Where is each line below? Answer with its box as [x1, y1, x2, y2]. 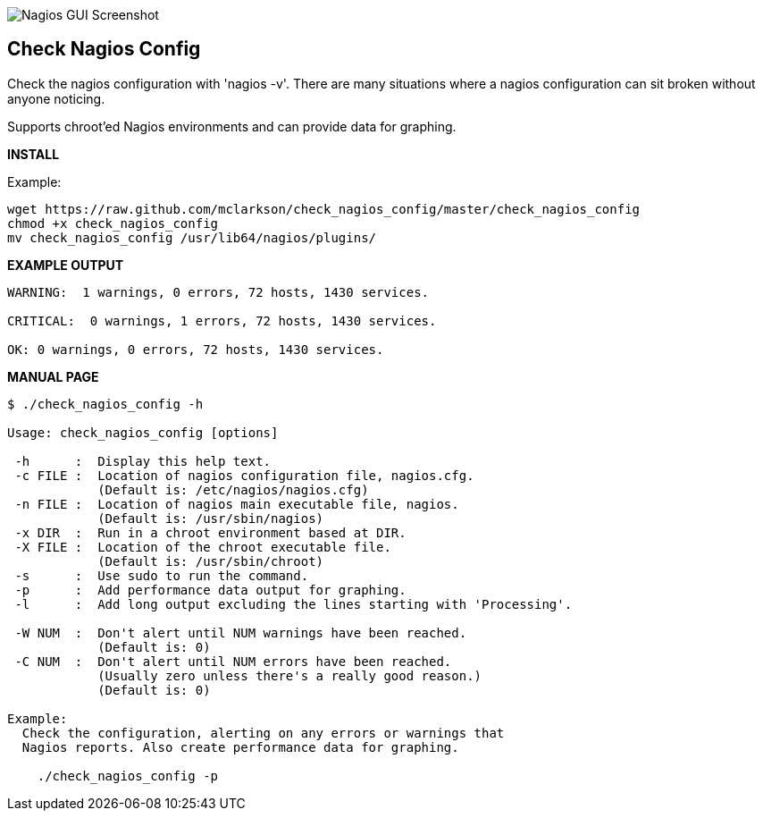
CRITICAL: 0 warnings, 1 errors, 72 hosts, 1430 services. [7, 313, 437, 328]
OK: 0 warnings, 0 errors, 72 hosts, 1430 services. [7, 342, 384, 357]
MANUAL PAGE [7, 368, 99, 384]
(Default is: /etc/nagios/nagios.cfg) [97, 482, 369, 497]
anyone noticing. [7, 90, 105, 106]
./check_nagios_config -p [37, 768, 219, 783]
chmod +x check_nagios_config [7, 215, 219, 231]
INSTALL [7, 146, 60, 162]
